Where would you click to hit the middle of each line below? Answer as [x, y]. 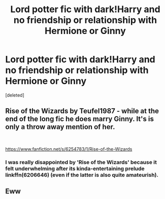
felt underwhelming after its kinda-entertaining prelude [75, 169]
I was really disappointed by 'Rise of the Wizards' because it [81, 162]
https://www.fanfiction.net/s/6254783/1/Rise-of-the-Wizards [69, 149]
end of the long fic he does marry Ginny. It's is [79, 119]
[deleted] [15, 95]
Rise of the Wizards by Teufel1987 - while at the [82, 111]
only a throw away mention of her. [60, 127]
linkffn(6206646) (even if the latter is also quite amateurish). [82, 175]
